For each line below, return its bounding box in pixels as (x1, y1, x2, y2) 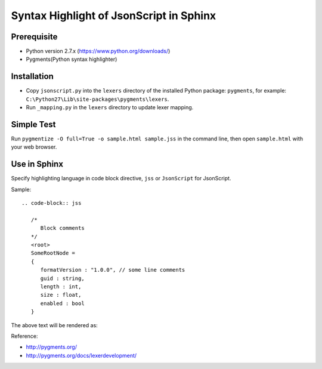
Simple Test (11, 119, 56, 130)
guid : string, (40, 275, 85, 282)
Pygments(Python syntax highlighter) (26, 56, 117, 63)
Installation (11, 72, 54, 82)
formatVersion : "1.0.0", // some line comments (40, 266, 185, 273)
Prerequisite (11, 32, 58, 42)
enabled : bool (40, 300, 85, 307)
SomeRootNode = (30, 250, 76, 257)
